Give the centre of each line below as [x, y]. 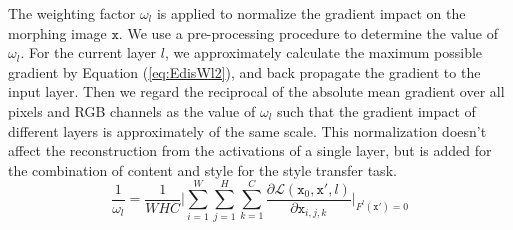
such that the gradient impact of [376, 110]
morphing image [57, 32]
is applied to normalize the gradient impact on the [311, 13]
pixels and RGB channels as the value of [132, 110]
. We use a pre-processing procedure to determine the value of [308, 32]
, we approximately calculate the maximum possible [323, 52]
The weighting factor [72, 13]
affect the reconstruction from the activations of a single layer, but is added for [250, 150]
